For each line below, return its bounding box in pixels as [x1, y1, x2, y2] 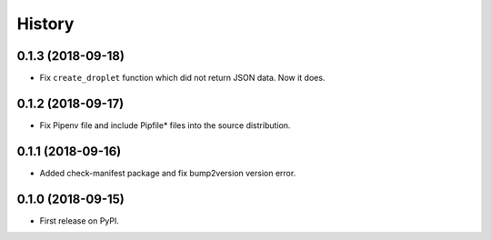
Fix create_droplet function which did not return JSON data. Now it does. [39, 73, 326, 84]
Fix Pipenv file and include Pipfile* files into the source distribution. [39, 119, 291, 131]
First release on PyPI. [39, 215, 120, 226]
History [16, 14, 75, 34]
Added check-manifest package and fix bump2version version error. [39, 167, 296, 178]
